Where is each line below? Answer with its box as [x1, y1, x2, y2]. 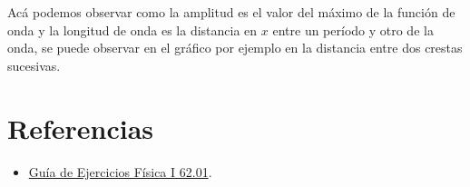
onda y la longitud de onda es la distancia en [7, 20, 258, 39]
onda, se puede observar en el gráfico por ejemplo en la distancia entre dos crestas [7, 38, 463, 57]
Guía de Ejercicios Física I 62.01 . [28, 162, 212, 181]
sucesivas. [7, 55, 61, 74]
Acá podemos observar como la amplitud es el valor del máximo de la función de [7, 3, 455, 21]
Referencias [7, 109, 154, 146]
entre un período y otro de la [272, 20, 434, 39]
